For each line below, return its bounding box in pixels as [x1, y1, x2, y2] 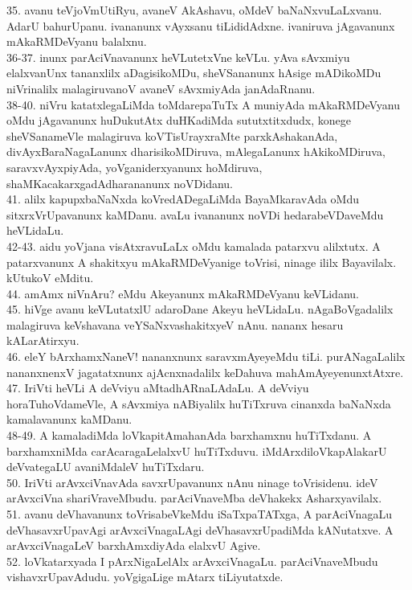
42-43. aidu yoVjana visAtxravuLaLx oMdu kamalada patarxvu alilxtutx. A [6, 237, 381, 254]
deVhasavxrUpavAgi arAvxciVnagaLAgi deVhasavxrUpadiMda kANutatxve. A [6, 521, 394, 538]
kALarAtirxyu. [6, 332, 80, 349]
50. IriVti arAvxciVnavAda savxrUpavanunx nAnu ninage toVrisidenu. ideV [6, 473, 378, 490]
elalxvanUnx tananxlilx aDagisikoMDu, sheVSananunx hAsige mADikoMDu [6, 64, 381, 81]
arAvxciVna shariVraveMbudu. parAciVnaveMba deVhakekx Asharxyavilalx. [6, 490, 382, 506]
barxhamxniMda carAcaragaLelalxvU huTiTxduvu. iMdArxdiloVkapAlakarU [6, 442, 387, 459]
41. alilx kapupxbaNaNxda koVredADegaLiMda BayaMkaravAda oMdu [6, 191, 360, 207]
